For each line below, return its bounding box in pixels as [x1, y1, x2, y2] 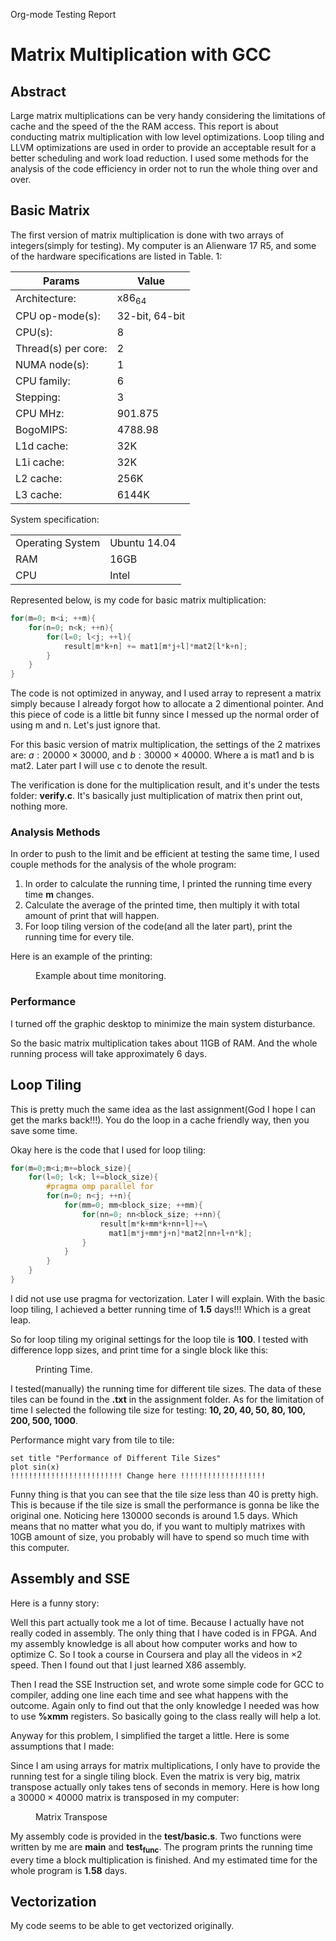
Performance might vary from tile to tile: [10, 1434, 175, 1446]
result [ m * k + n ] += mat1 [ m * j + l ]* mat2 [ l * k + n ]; [63, 641, 248, 651]
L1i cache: [15, 455, 65, 469]
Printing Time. [35, 1363, 93, 1375]
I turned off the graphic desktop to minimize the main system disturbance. [10, 1017, 316, 1029]
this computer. [10, 1541, 70, 1553]
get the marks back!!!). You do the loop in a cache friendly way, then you [10, 1114, 310, 1126]
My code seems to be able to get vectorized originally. [10, 1920, 235, 1932]
